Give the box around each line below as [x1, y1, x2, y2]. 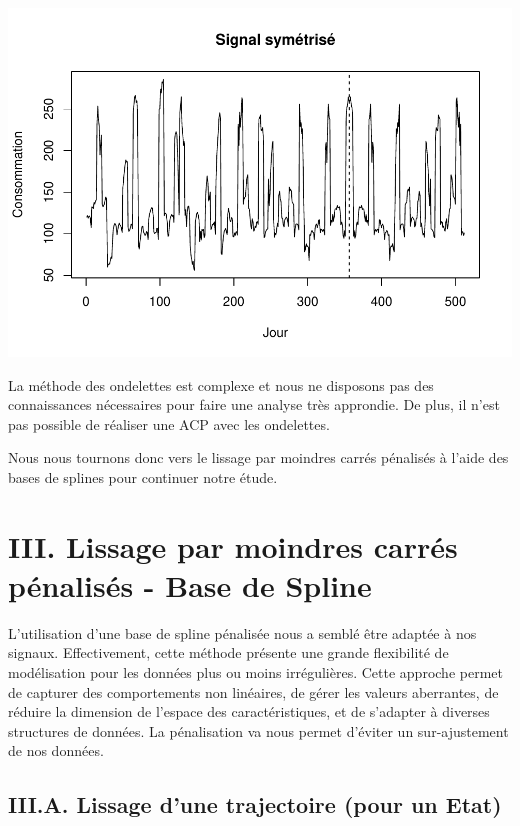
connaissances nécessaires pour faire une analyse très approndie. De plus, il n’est [8, 394, 500, 415]
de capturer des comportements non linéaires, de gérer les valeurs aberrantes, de [8, 681, 499, 702]
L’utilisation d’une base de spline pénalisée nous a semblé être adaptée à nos [8, 622, 477, 643]
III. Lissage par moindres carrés [8, 525, 458, 566]
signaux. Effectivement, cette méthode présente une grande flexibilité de [8, 642, 449, 663]
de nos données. [8, 740, 104, 761]
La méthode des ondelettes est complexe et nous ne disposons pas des [8, 374, 434, 395]
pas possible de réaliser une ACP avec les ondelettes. [8, 413, 330, 434]
